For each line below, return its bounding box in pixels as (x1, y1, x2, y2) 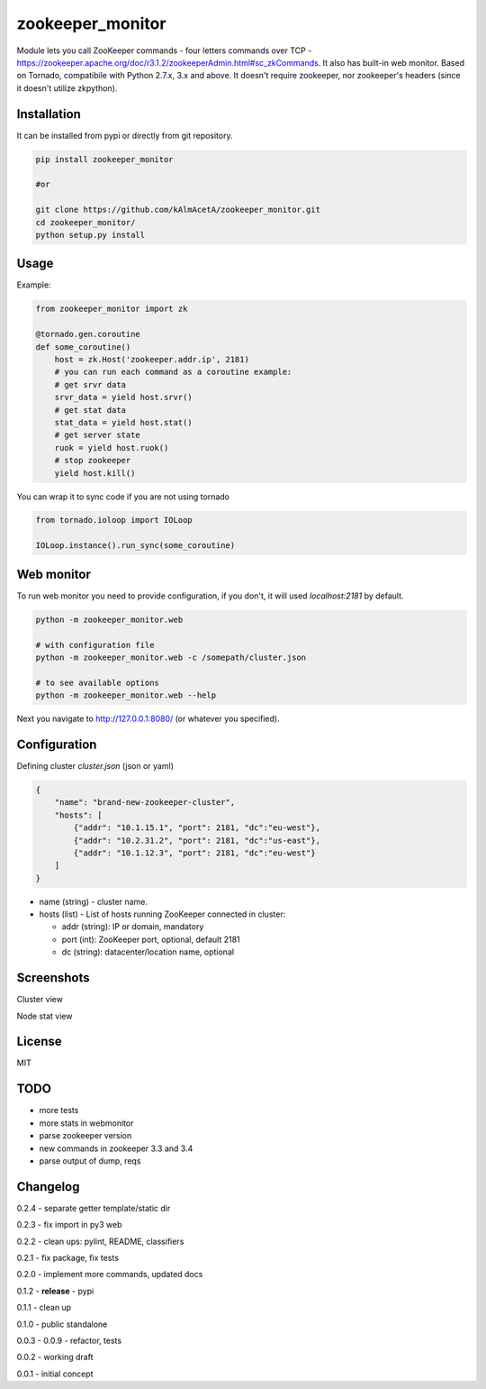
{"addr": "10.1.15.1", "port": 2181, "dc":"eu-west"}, (73, 823, 321, 833)
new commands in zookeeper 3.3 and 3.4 (39, 1143, 193, 1154)
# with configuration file (35, 640, 155, 650)
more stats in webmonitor (39, 1118, 134, 1129)
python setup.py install (35, 230, 146, 240)
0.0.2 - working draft (16, 1352, 94, 1363)
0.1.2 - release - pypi (16, 1285, 94, 1296)
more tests (39, 1105, 79, 1116)
